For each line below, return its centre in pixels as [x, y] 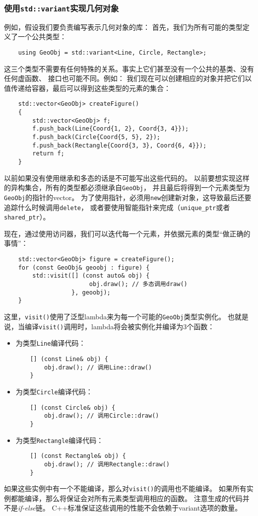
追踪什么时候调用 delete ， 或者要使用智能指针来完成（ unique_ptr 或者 [117, 207]
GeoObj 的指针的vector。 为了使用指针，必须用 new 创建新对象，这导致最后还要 [128, 197]
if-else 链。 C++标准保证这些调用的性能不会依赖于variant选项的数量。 [130, 508]
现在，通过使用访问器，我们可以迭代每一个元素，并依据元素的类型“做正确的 [127, 233]
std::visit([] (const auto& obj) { [91, 276]
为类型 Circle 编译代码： [54, 391]
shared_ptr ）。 [27, 217]
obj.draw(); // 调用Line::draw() [98, 367]
